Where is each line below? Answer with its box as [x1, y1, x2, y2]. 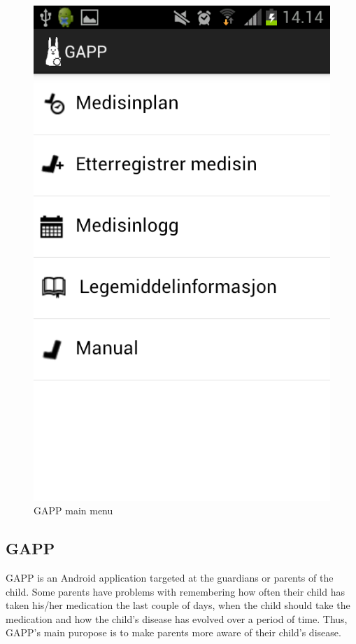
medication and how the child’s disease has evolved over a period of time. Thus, [6, 611, 348, 626]
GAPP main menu [34, 503, 113, 518]
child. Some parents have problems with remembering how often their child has [6, 584, 345, 598]
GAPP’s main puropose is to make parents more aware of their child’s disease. [6, 625, 341, 640]
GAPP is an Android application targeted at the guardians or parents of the [6, 570, 334, 585]
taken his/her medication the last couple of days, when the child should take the [6, 598, 350, 612]
